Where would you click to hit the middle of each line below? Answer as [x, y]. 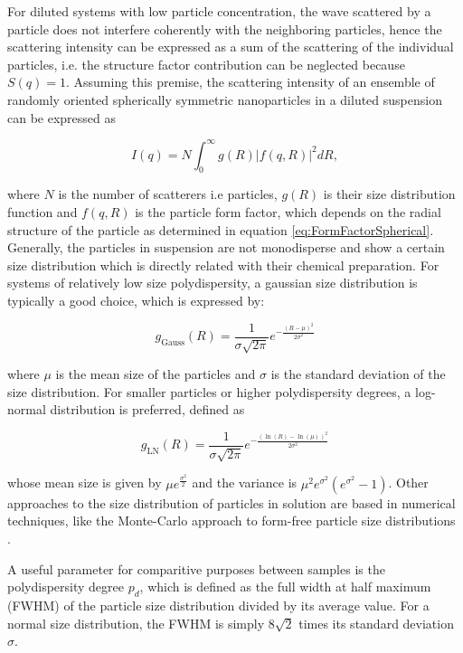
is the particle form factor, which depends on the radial [288, 212]
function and [43, 212]
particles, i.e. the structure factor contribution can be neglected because [206, 64]
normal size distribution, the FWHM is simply [136, 623]
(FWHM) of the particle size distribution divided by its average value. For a [218, 605]
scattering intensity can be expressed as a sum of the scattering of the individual [231, 47]
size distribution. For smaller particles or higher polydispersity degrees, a [209, 391]
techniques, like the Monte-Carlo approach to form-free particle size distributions [231, 521]
